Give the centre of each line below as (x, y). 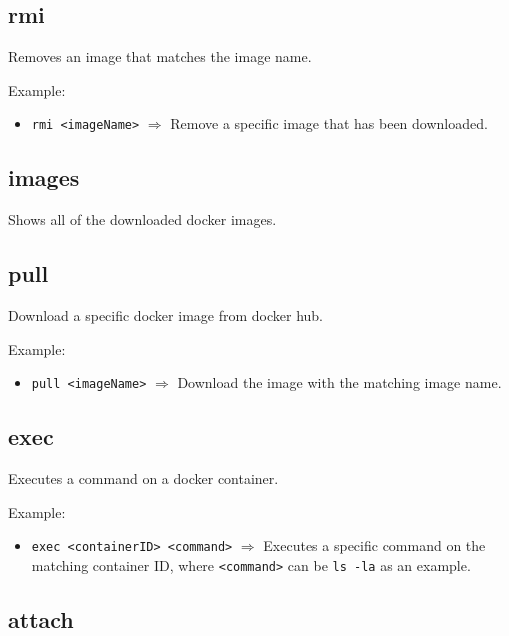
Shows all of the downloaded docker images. (142, 219)
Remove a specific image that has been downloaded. (329, 123)
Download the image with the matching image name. (339, 382)
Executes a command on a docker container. (143, 478)
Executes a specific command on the (374, 545)
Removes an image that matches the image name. (160, 56)
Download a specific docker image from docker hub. (165, 315)
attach (41, 618)
